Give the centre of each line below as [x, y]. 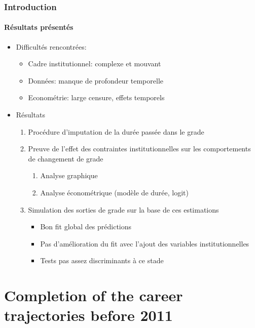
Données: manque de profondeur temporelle [96, 80]
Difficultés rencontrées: [51, 46]
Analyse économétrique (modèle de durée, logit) [114, 192]
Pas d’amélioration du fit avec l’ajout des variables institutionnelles [145, 243]
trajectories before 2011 [88, 315]
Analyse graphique [69, 175]
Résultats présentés [39, 27]
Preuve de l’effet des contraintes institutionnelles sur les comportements [139, 149]
